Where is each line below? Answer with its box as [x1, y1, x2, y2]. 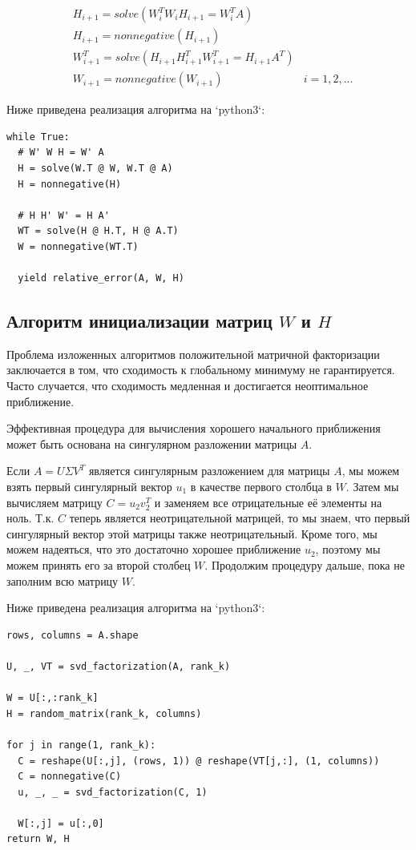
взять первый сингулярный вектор [6, 478, 172, 495]
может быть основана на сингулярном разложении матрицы [6, 435, 297, 452]
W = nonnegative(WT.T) [18, 240, 139, 252]
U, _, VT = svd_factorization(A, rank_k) [6, 660, 231, 672]
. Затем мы [345, 478, 399, 495]
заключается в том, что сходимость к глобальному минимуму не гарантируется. [6, 361, 395, 378]
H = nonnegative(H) [18, 178, 122, 190]
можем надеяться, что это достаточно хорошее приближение [6, 541, 301, 558]
